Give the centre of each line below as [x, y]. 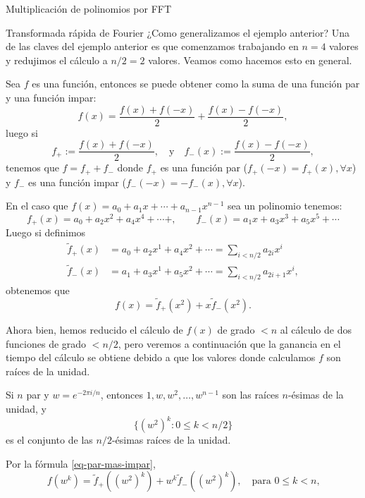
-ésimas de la [316, 395]
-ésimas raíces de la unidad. [171, 440]
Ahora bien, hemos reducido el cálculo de [94, 329]
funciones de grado [46, 343]
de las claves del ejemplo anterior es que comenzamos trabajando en [152, 46]
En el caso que [37, 206]
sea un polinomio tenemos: [285, 206]
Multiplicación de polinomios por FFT [89, 8]
